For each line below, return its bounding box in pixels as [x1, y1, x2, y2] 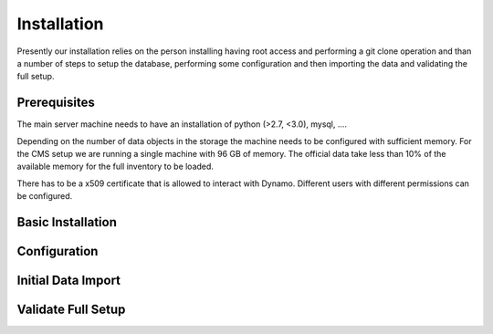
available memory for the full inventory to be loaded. [16, 161, 215, 172]
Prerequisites [16, 95, 95, 110]
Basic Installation [16, 214, 118, 230]
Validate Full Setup [16, 302, 126, 318]
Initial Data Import [16, 273, 121, 288]
